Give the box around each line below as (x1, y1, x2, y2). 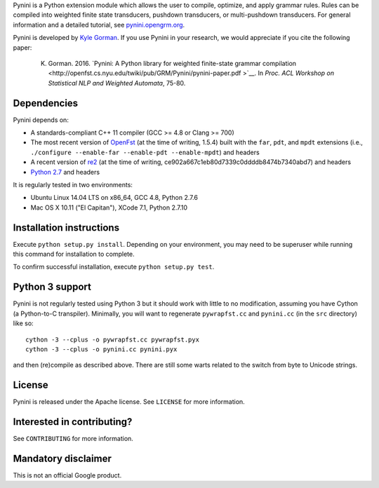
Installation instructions (13, 222, 119, 233)
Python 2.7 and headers (30, 168, 100, 176)
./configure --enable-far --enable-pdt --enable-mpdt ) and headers (30, 148, 260, 156)
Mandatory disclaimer (13, 452, 112, 464)
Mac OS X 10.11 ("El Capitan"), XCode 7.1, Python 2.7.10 (30, 203, 188, 212)
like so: (13, 319, 34, 327)
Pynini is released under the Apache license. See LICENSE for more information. (13, 398, 245, 406)
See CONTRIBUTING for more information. (13, 435, 133, 443)
